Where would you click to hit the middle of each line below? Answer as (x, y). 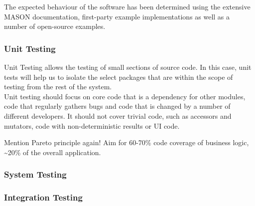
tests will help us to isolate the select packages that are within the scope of (119, 77)
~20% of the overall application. (53, 152)
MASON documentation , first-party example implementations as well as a (117, 16)
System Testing (35, 174)
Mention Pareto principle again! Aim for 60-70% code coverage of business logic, (127, 142)
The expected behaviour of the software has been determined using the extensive (127, 6)
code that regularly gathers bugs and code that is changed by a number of (117, 106)
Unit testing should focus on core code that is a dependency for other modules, (125, 96)
